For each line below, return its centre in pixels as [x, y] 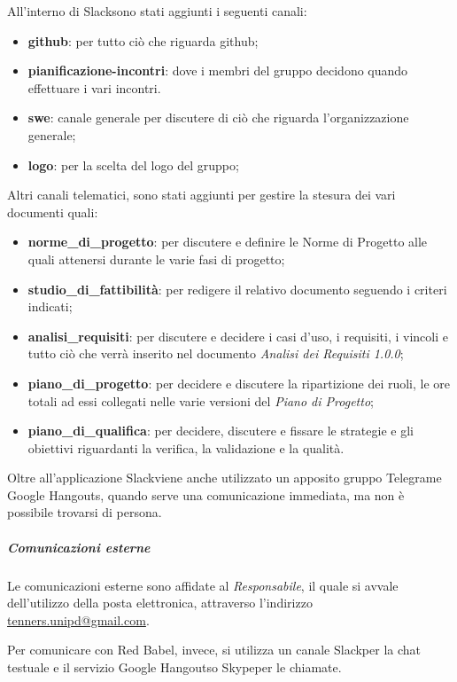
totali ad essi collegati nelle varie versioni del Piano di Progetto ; [201, 400]
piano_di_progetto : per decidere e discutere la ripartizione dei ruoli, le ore [239, 383]
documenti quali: [53, 212]
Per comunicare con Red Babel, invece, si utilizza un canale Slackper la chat [214, 650]
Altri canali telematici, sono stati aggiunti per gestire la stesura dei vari [201, 195]
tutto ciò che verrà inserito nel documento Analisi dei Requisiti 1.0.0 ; [216, 353]
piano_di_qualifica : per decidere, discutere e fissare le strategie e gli [221, 431]
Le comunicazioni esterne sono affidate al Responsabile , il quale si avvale [203, 585]
